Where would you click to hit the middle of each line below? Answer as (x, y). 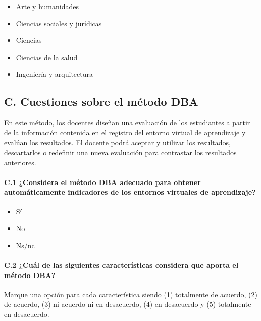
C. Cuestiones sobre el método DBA (101, 101)
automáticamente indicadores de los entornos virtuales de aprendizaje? (130, 192)
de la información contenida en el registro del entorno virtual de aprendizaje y (125, 132)
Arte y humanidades (47, 6)
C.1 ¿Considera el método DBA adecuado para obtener (102, 182)
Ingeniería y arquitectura (54, 74)
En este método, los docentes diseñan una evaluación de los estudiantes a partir (127, 123)
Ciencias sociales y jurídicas (59, 23)
